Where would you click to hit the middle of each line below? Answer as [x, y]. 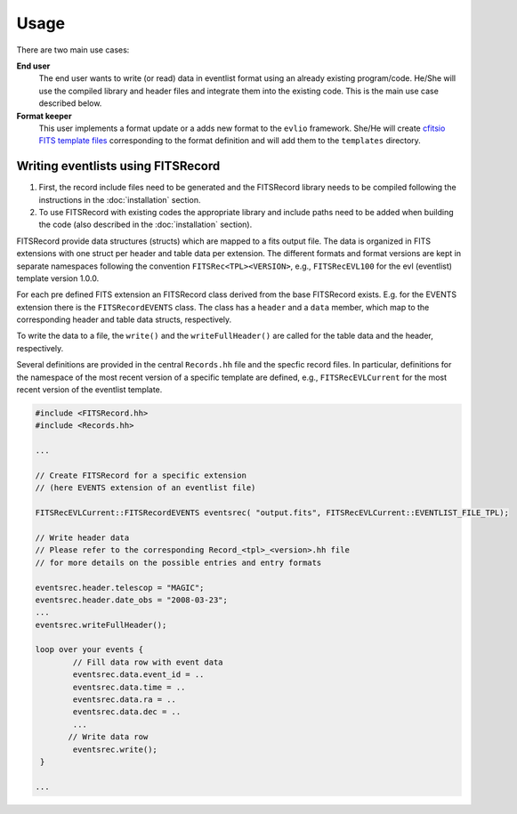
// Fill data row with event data [148, 662]
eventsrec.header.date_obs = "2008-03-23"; [132, 600]
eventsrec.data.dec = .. [127, 712]
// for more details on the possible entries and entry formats [178, 562]
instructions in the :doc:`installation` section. [120, 199]
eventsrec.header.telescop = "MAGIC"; [120, 588]
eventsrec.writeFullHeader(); [101, 625]
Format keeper [44, 116]
